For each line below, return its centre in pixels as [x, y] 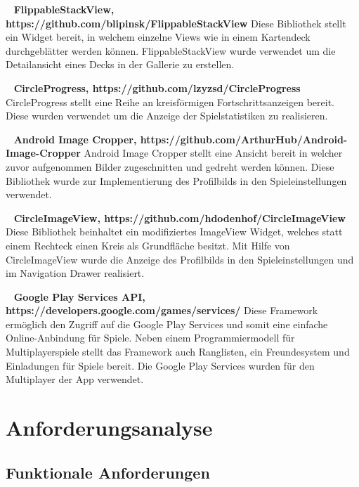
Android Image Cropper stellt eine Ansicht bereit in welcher [213, 153]
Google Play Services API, [79, 296]
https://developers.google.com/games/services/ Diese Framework [162, 310]
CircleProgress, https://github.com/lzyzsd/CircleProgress [157, 87]
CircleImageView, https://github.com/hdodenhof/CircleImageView [179, 217]
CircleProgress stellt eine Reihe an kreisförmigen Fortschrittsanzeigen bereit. [170, 102]
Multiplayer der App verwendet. [75, 379]
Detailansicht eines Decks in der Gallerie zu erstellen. [120, 64]
